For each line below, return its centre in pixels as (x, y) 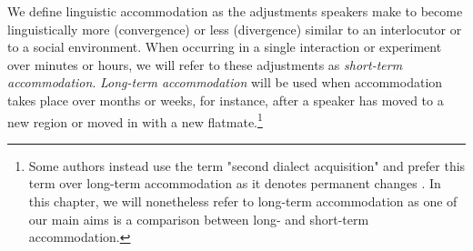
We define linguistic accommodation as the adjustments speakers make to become (235, 11)
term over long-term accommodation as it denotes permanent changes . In (235, 183)
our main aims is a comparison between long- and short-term (199, 219)
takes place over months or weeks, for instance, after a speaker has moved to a (226, 100)
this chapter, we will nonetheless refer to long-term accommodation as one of (243, 201)
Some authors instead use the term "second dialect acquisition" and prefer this (247, 165)
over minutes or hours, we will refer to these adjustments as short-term (205, 64)
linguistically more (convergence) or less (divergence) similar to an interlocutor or (235, 29)
